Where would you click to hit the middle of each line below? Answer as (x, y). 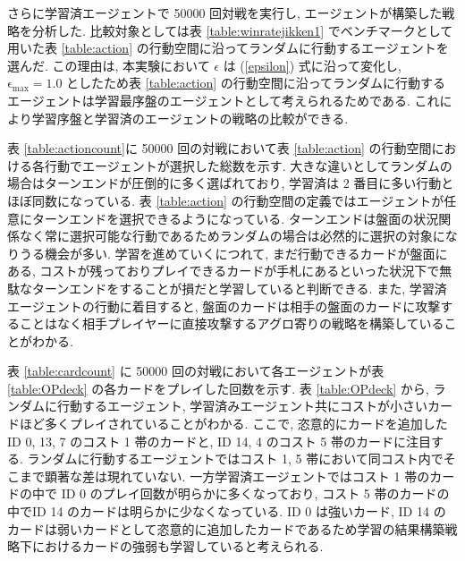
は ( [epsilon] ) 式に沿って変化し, (313, 65)
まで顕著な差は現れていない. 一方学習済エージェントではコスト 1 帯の (224, 476)
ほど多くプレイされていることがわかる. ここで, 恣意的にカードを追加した (233, 424)
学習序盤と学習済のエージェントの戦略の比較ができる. (190, 118)
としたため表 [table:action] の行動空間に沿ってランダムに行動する (256, 83)
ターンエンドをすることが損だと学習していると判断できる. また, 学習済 (239, 288)
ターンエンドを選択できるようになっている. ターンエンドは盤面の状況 (235, 218)
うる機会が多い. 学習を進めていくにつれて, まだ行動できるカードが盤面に (233, 253)
